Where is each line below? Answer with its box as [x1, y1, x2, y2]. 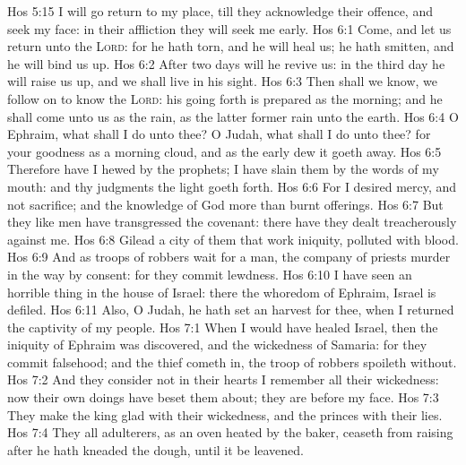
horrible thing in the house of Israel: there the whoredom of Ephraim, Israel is [7, 282, 436, 301]
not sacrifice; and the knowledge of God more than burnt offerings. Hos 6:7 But [7, 194, 444, 213]
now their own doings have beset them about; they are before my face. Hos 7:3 [7, 388, 439, 407]
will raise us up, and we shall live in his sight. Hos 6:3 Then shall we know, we [7, 72, 438, 90]
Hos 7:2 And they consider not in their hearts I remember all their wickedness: [7, 370, 439, 389]
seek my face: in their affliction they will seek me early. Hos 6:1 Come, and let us [7, 19, 452, 38]
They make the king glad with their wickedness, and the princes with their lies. [7, 405, 443, 424]
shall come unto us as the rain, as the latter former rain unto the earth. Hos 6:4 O [7, 107, 459, 125]
